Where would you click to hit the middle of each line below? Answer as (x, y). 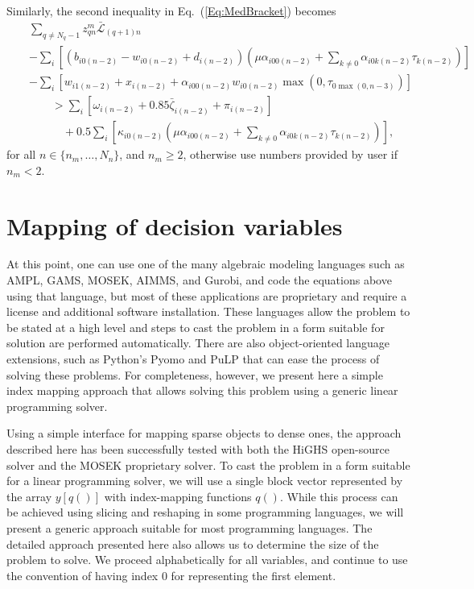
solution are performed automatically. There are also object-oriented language (198, 343)
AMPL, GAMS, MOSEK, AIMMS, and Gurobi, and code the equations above (199, 280)
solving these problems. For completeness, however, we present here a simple (195, 374)
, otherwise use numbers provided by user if (291, 154)
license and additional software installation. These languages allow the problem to (208, 311)
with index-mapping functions (178, 496)
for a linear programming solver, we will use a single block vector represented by (205, 481)
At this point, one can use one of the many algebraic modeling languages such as (206, 264)
